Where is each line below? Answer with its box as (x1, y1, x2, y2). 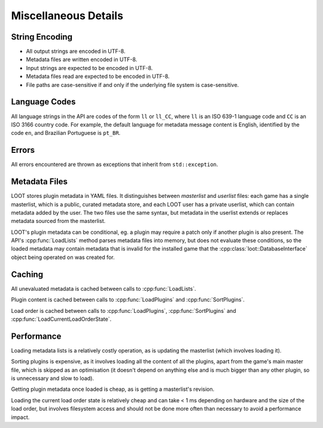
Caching (11, 269, 44, 279)
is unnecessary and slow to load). (11, 375, 95, 382)
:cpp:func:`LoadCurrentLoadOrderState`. (11, 315, 112, 322)
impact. (11, 414, 30, 421)
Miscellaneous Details (11, 9, 124, 22)
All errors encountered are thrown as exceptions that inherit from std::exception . (11, 161, 218, 168)
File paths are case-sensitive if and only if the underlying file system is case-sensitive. (26, 81, 239, 88)
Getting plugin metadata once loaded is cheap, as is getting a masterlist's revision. (11, 385, 215, 393)
